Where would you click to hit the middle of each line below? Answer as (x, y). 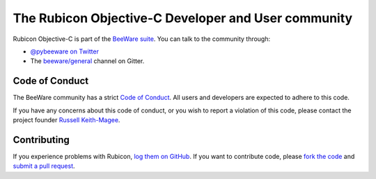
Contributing (41, 140)
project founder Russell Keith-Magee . (66, 120)
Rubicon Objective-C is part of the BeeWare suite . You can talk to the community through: (142, 39)
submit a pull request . (44, 166)
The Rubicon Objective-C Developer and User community (183, 18)
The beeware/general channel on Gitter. (87, 61)
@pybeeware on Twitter (64, 51)
